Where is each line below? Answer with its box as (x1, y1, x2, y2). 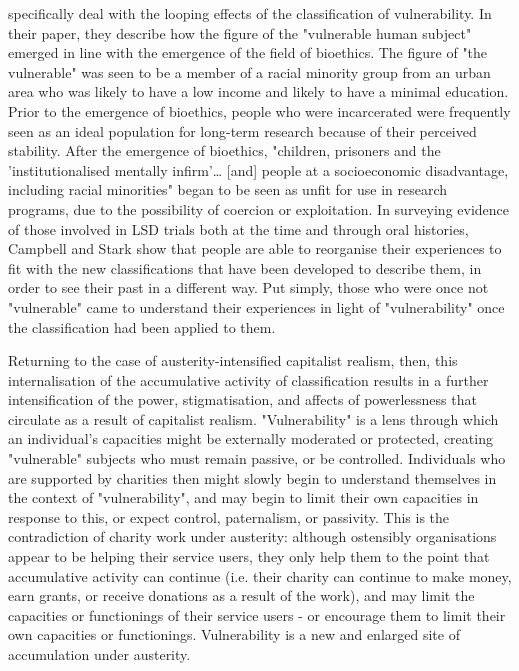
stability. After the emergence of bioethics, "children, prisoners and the (8, 140, 441, 161)
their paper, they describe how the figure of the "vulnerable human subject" (8, 22, 472, 43)
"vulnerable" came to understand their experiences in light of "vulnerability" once (8, 296, 505, 317)
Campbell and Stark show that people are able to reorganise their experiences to (8, 238, 502, 259)
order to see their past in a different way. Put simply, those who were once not (8, 277, 489, 298)
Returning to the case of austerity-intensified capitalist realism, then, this (8, 350, 458, 371)
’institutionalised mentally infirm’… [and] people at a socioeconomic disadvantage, (8, 159, 509, 180)
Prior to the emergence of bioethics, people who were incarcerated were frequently (8, 100, 511, 121)
